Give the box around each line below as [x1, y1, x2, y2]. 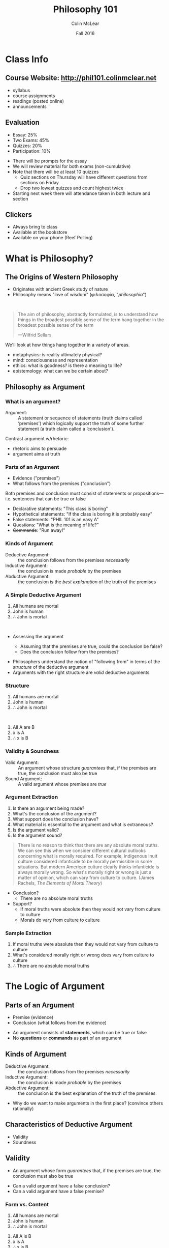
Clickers [5, 210, 32, 219]
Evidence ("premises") [12, 475, 60, 481]
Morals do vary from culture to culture [20, 917, 100, 923]
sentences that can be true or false [12, 496, 86, 502]
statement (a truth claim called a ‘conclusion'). [18, 426, 115, 432]
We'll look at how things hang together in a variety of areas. [5, 342, 130, 348]
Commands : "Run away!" [12, 527, 65, 533]
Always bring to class [12, 224, 58, 230]
